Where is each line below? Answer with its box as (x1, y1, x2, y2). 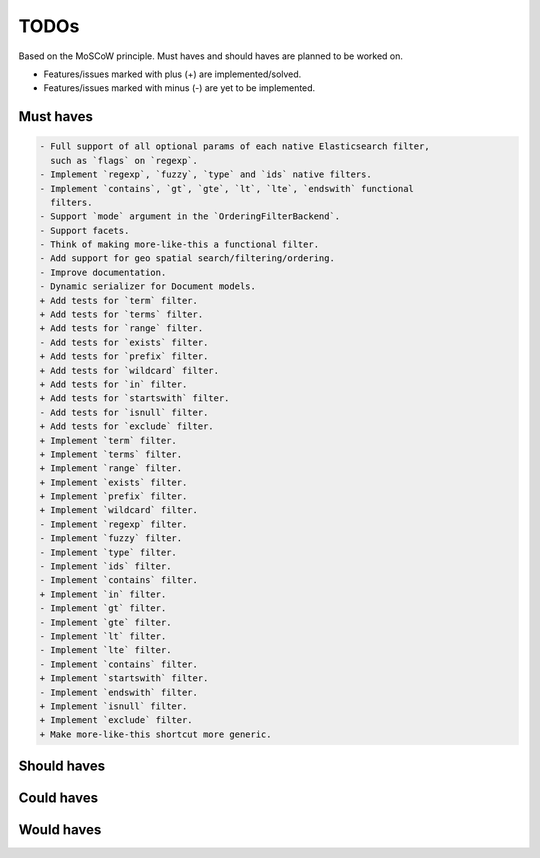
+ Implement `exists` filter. (39, 476, 188, 488)
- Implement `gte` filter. (39, 616, 172, 628)
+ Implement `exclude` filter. (39, 715, 194, 726)
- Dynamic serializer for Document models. (39, 281, 257, 292)
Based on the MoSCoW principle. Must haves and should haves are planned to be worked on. (18, 50, 404, 62)
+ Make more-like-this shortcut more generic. (39, 728, 272, 740)
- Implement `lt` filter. (39, 631, 167, 642)
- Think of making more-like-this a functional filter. (39, 239, 320, 250)
